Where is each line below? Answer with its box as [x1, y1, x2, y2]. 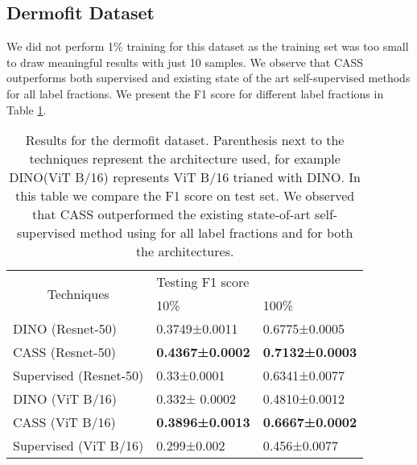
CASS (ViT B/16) [13, 413, 116, 432]
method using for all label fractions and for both [80, 223, 353, 243]
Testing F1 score [156, 272, 250, 292]
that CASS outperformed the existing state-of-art [32, 205, 311, 224]
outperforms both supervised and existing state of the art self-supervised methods [6, 69, 411, 86]
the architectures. [135, 242, 234, 261]
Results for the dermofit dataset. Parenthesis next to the [25, 131, 345, 150]
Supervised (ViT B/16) [13, 436, 144, 455]
